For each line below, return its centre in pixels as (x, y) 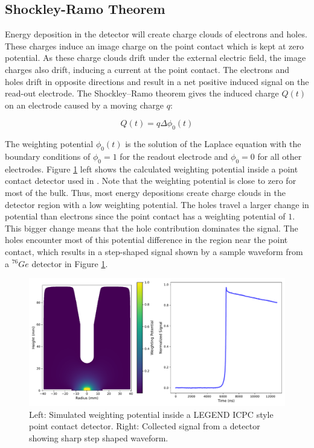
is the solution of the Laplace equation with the (213, 144)
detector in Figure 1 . (70, 263)
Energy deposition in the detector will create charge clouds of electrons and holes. (156, 34)
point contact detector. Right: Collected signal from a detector (145, 426)
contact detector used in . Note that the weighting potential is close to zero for (151, 181)
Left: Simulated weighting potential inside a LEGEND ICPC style (151, 414)
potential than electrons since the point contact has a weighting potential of (145, 216)
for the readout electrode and (174, 156)
